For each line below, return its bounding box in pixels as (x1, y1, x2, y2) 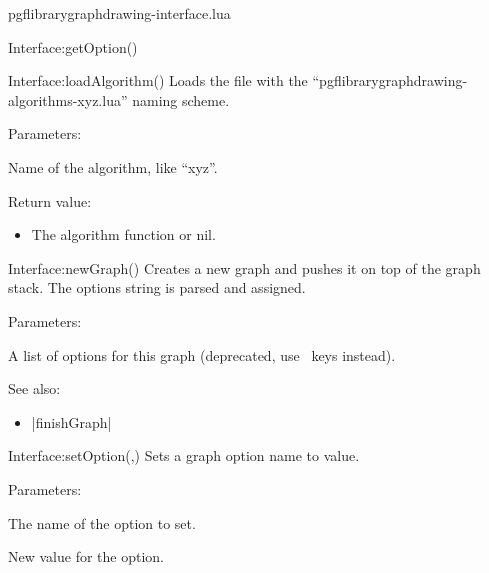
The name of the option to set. (8, 512, 196, 533)
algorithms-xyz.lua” (8, 89, 128, 110)
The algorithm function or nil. (31, 224, 216, 245)
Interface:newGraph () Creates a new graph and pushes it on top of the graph (8, 257, 481, 278)
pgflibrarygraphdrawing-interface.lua (8, 3, 231, 23)
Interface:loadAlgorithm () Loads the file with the (8, 70, 308, 91)
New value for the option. (8, 546, 164, 567)
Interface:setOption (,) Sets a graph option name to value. (8, 445, 360, 466)
